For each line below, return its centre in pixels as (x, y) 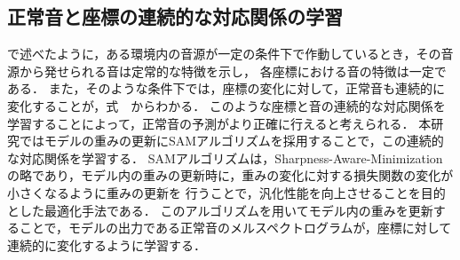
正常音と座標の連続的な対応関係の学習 (175, 16)
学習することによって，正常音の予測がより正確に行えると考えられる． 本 (219, 123)
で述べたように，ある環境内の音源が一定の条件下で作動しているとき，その (224, 54)
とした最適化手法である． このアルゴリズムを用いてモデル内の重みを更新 (220, 210)
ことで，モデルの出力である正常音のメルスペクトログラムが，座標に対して (235, 228)
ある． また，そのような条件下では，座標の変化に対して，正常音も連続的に (226, 88)
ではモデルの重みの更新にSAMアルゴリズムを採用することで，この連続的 (231, 141)
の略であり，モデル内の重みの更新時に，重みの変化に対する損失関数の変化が (230, 175)
